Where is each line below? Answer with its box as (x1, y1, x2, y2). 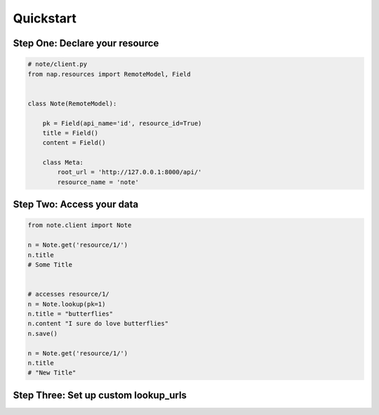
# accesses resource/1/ (27, 290, 110, 298)
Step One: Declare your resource (13, 37, 159, 49)
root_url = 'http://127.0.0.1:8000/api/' (57, 169, 202, 176)
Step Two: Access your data (13, 199, 139, 211)
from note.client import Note (27, 221, 132, 230)
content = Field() (42, 139, 106, 147)
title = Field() (42, 129, 98, 137)
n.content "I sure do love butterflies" (27, 320, 168, 328)
